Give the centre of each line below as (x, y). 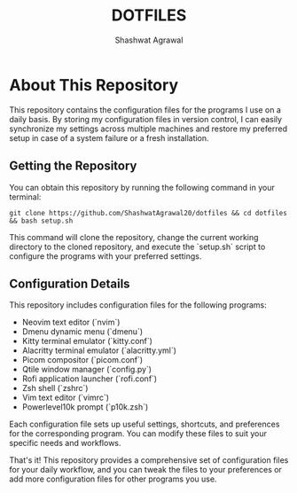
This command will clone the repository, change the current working (134, 237)
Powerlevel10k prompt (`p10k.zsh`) (85, 407)
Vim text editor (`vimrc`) (65, 398)
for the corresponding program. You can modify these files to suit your (138, 434)
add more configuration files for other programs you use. (113, 479)
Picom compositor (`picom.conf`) (82, 360)
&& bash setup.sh (41, 221)
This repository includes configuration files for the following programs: (138, 305)
